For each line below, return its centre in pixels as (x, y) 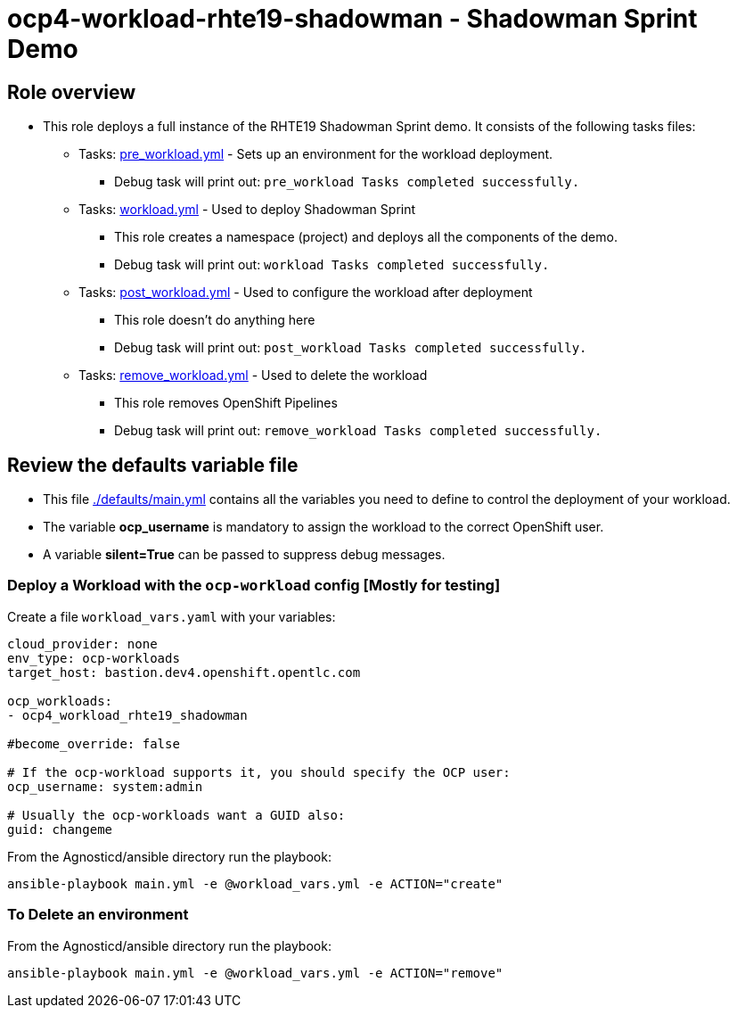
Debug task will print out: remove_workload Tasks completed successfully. (358, 431)
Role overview (72, 92)
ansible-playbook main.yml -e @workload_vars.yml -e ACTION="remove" (255, 973)
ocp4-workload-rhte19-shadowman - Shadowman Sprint (352, 19)
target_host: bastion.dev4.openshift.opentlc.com (184, 672)
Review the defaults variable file (153, 465)
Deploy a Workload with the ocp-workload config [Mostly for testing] (254, 586)
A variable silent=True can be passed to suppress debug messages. (244, 555)
